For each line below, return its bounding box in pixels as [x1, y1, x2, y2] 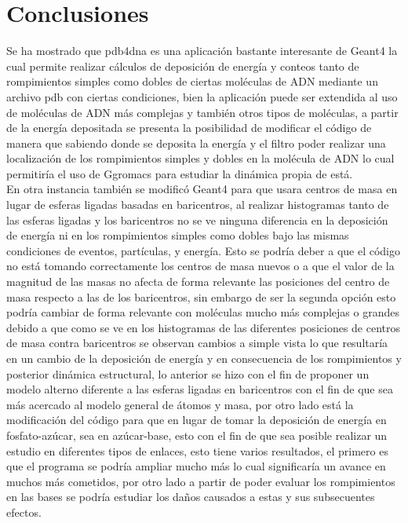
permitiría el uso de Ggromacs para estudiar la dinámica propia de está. [6, 165, 353, 181]
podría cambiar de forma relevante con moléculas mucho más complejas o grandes [6, 304, 399, 320]
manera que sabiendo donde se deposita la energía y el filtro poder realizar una [6, 134, 386, 151]
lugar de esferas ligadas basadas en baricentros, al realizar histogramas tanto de [6, 196, 389, 213]
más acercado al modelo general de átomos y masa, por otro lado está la [6, 396, 354, 412]
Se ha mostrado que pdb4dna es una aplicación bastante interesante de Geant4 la [6, 42, 398, 59]
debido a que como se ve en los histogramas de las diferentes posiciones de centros [6, 319, 400, 335]
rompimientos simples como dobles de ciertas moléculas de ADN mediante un [6, 73, 378, 90]
